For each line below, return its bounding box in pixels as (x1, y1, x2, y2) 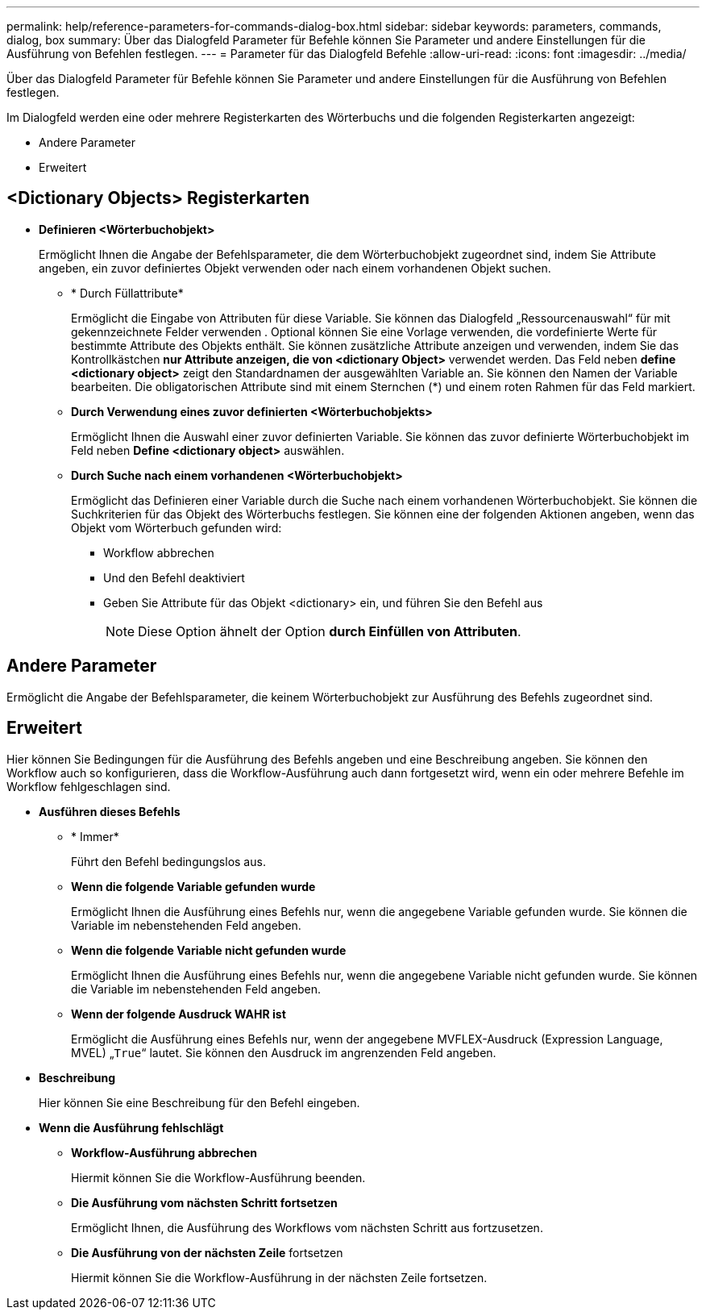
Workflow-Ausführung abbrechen (71, 1145, 257, 1160)
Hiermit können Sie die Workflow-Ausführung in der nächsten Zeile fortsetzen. (71, 1270, 488, 1285)
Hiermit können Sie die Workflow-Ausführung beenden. (71, 1170, 366, 1185)
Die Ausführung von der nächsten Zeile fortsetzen (71, 1245, 343, 1260)
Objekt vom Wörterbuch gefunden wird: (71, 520, 282, 535)
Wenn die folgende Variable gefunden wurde (71, 879, 316, 893)
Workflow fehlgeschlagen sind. (6, 779, 171, 793)
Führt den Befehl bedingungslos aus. (71, 854, 266, 868)
